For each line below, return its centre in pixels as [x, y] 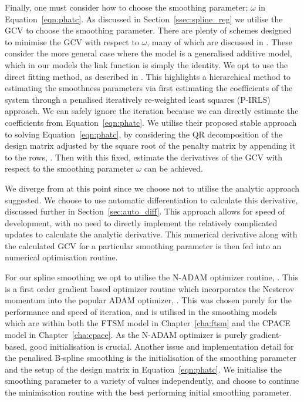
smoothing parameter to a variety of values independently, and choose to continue [152, 381]
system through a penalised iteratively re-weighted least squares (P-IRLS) [138, 99]
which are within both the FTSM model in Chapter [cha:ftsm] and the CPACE [148, 323]
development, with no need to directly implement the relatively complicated [141, 222]
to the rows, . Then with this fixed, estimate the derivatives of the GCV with [143, 157]
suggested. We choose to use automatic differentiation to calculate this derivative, [151, 200]
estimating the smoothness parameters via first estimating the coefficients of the [149, 88]
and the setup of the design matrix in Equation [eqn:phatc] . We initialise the [143, 369]
